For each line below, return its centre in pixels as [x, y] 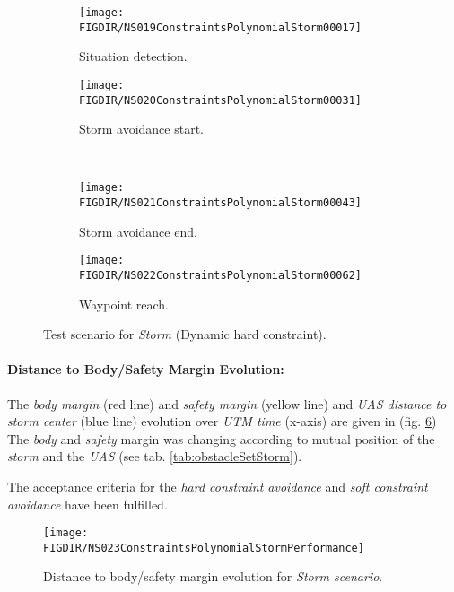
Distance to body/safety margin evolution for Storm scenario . [213, 576]
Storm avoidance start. [141, 129]
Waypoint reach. [124, 304]
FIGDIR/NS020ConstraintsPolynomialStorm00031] [220, 100]
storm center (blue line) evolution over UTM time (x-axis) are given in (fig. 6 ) [222, 421]
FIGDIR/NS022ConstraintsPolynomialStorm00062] [220, 275]
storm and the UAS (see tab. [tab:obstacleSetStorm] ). [155, 456]
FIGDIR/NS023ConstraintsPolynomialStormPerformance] [204, 548]
